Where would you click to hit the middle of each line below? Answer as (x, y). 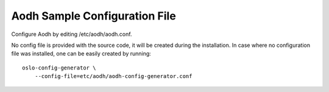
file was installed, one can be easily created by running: (81, 54)
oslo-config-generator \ (59, 68)
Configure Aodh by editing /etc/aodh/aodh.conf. (72, 34)
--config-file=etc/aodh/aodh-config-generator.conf (113, 76)
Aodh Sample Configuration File (94, 16)
